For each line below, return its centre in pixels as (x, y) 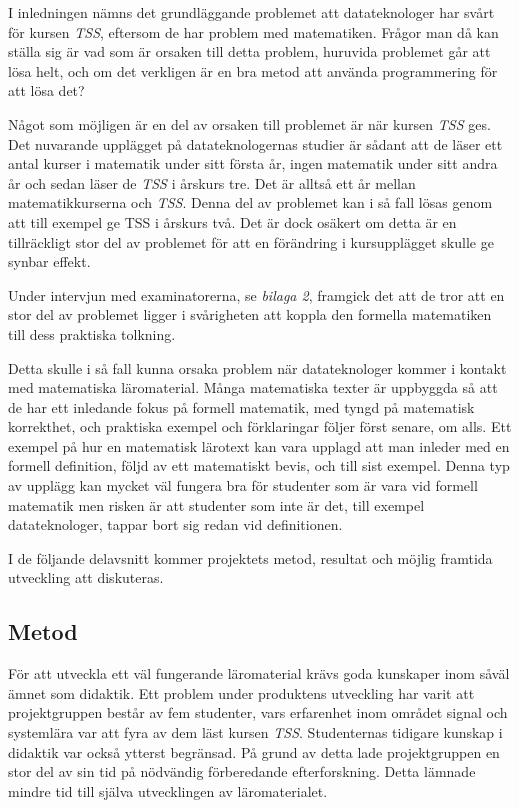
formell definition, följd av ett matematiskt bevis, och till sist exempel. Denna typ (259, 465)
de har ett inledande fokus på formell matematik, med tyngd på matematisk (241, 406)
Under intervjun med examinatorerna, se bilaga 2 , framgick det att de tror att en (256, 294)
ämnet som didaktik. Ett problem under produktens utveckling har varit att (241, 692)
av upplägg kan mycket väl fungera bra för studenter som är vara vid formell (243, 485)
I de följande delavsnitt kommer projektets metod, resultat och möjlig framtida (250, 557)
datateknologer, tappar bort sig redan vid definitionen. (175, 524)
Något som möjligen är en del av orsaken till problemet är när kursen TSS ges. (249, 123)
